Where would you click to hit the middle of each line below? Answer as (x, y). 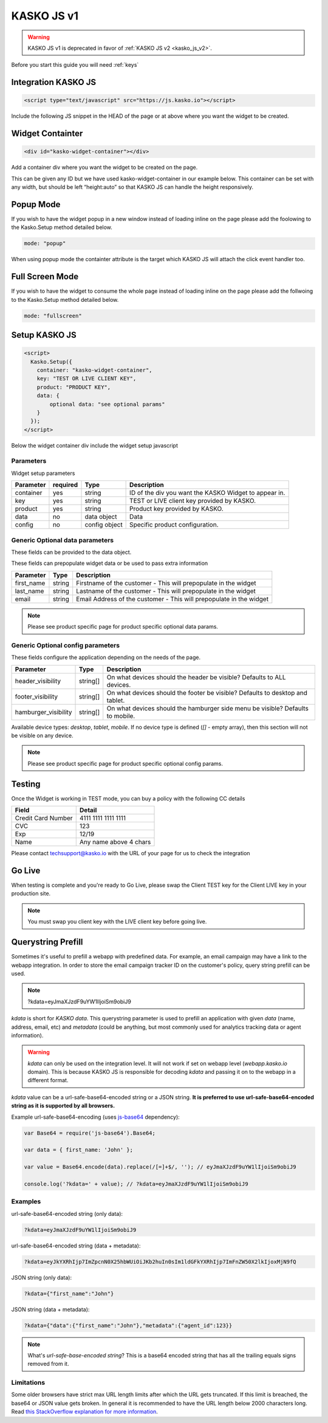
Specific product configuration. (174, 525)
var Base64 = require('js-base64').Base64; (90, 1133)
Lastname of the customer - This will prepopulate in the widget (166, 591)
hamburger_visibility (43, 712)
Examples (26, 1201)
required (65, 485)
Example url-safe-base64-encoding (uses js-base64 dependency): (96, 1117)
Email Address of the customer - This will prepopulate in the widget (173, 599)
